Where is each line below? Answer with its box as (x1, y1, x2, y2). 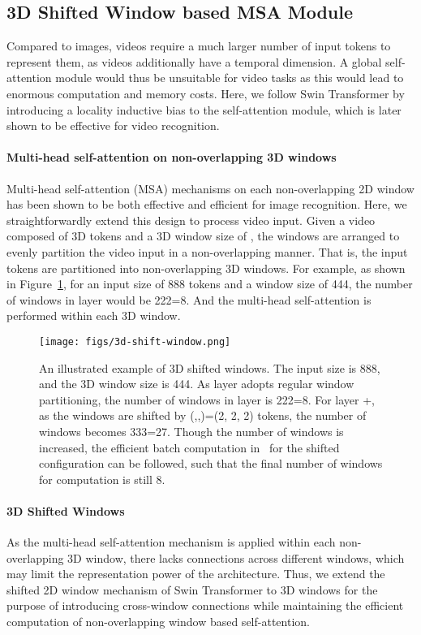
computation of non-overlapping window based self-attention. (6, 613, 310, 630)
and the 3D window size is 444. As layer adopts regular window (39, 375, 354, 392)
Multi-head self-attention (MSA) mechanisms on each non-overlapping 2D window (6, 179, 415, 197)
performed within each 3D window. (6, 307, 181, 324)
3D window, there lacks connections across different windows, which (67, 549, 405, 566)
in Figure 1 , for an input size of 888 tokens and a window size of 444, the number (6, 275, 413, 292)
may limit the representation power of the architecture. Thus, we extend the (6, 565, 385, 582)
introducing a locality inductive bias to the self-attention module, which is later (6, 101, 402, 118)
